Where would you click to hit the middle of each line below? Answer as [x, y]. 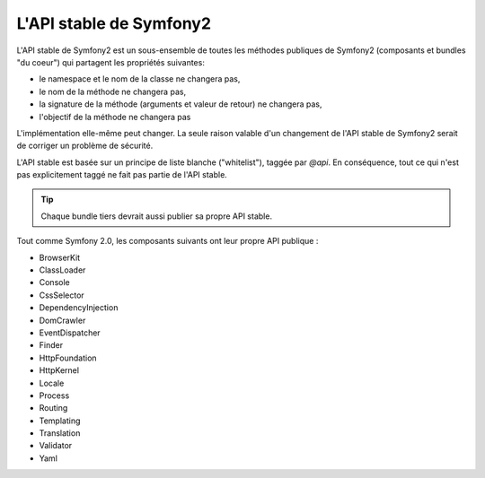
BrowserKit [60, 257]
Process [54, 395]
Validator [56, 446]
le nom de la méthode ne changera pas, [113, 91]
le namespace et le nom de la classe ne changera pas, [140, 79]
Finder [51, 345]
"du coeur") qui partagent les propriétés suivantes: [111, 62]
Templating [60, 421]
